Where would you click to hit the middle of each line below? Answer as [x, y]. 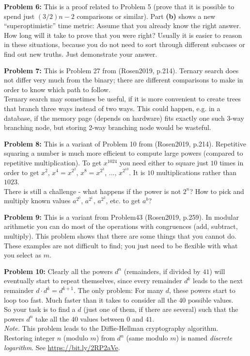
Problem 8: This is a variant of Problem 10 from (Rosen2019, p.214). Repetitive [125, 143]
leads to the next [218, 281]
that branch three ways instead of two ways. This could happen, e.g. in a [112, 108]
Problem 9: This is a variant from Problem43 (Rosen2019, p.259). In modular [121, 217]
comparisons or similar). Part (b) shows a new [146, 16]
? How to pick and [217, 191]
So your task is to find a [40, 309]
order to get [22, 172]
